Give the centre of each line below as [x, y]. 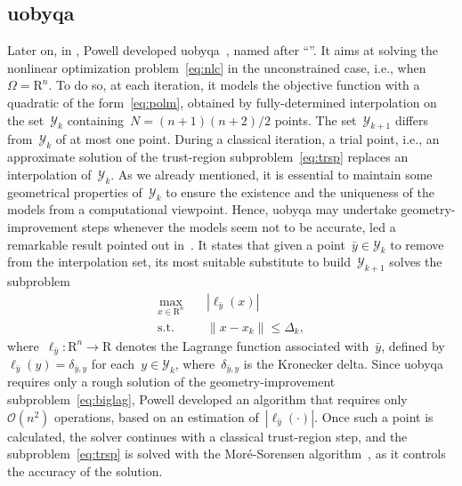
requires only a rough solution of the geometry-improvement [171, 382]
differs [411, 120]
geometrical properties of [75, 191]
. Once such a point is [374, 416]
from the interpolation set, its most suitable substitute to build [179, 262]
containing [96, 120]
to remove [417, 244]
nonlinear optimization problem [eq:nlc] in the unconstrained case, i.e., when [217, 67]
